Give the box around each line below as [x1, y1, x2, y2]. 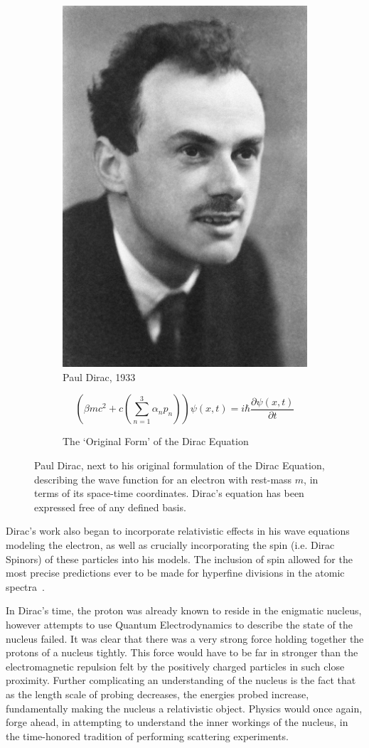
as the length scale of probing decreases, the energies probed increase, [6, 686, 309, 701]
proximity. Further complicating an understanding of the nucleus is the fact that [6, 673, 356, 688]
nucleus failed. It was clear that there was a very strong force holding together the [6, 631, 364, 646]
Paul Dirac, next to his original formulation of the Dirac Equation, [34, 458, 325, 473]
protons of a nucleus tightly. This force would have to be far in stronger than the [6, 645, 358, 660]
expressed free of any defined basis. [34, 499, 186, 514]
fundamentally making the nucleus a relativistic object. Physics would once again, [6, 700, 363, 715]
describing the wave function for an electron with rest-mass [34, 471, 292, 486]
